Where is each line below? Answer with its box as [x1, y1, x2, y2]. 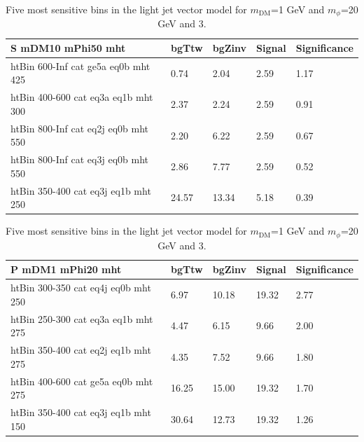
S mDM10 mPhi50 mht [10, 41, 126, 55]
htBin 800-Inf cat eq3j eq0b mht [10, 152, 148, 167]
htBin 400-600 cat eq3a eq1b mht [10, 90, 153, 104]
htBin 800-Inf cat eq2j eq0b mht [10, 120, 148, 135]
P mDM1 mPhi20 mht [10, 262, 122, 277]
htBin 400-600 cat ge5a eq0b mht [10, 373, 153, 388]
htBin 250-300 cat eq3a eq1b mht [10, 311, 153, 326]
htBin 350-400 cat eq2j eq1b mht [10, 343, 151, 357]
